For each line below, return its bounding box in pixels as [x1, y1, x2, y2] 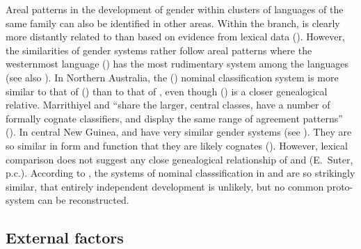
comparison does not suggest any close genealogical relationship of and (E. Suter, [6, 152, 353, 166]
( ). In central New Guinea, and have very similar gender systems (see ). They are [6, 124, 352, 139]
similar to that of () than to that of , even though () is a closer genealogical [6, 83, 328, 98]
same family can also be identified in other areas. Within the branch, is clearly [6, 15, 340, 30]
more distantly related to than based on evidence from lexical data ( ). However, [6, 29, 345, 44]
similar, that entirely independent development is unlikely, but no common [6, 179, 324, 193]
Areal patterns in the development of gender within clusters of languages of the [6, 2, 344, 16]
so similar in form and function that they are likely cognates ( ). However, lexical [6, 138, 348, 152]
